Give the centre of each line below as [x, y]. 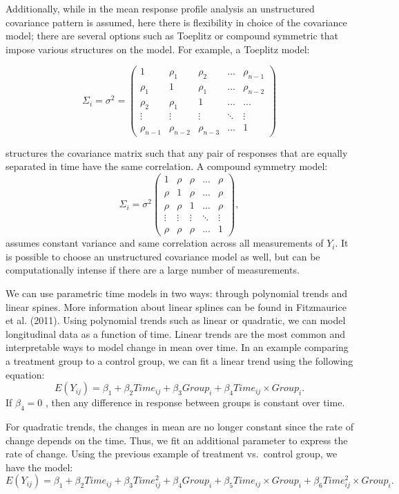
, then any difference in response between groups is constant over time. [195, 402]
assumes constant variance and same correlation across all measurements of [165, 243]
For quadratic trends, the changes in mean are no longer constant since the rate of [179, 426]
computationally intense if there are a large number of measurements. [153, 270]
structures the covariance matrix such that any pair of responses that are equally [177, 152]
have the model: [39, 467]
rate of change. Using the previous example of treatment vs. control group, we [172, 454]
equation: [25, 374]
